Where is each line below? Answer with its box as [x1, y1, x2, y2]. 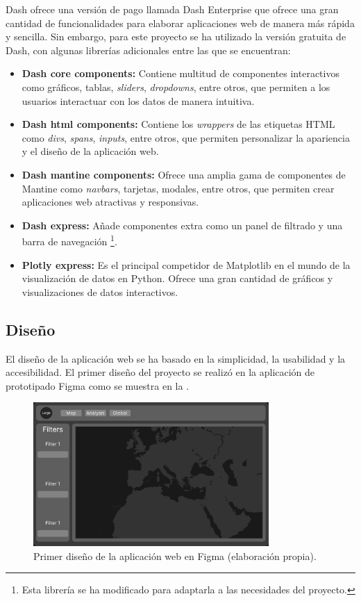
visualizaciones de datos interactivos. [22, 284, 178, 299]
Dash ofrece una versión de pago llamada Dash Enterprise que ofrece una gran [6, 2, 339, 16]
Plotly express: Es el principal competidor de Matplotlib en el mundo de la [22, 257, 351, 272]
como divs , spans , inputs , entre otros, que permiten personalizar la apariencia [22, 130, 350, 145]
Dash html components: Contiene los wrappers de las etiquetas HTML [22, 117, 335, 131]
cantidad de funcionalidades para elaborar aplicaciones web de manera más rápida [6, 15, 355, 30]
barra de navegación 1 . [22, 232, 117, 248]
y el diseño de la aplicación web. [22, 144, 159, 158]
